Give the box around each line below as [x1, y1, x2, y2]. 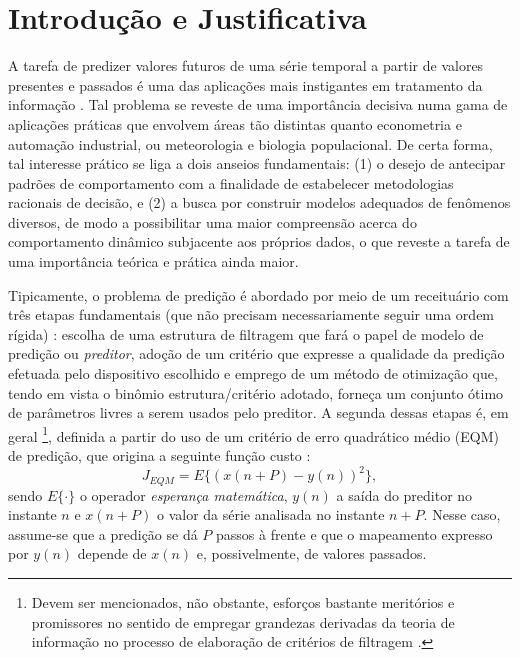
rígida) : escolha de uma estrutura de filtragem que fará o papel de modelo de [8, 323, 484, 344]
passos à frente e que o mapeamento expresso [216, 523, 493, 544]
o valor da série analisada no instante [156, 504, 385, 525]
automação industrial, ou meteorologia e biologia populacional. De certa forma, [8, 133, 493, 154]
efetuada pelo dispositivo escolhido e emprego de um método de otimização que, [8, 363, 498, 384]
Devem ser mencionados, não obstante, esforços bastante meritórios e [31, 591, 455, 612]
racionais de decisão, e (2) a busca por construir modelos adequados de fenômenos [8, 192, 511, 213]
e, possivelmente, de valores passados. [196, 543, 427, 564]
